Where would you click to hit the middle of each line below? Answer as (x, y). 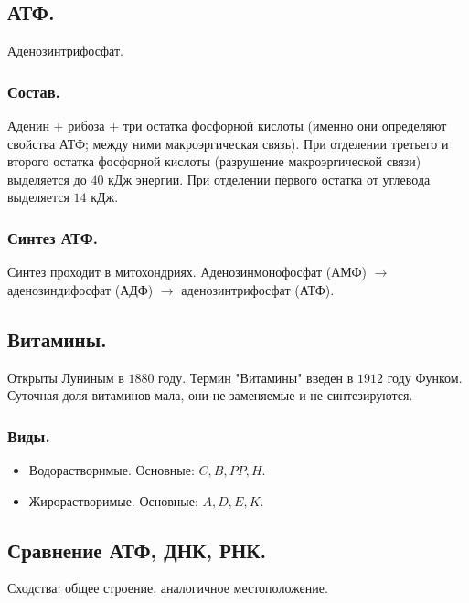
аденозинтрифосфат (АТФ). (258, 289)
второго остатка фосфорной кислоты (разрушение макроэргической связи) (214, 161)
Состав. (34, 91)
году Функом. (425, 377)
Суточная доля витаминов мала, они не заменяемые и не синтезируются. (210, 395)
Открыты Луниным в (66, 377)
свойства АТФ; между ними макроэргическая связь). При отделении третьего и (228, 143)
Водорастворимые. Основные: (112, 470)
